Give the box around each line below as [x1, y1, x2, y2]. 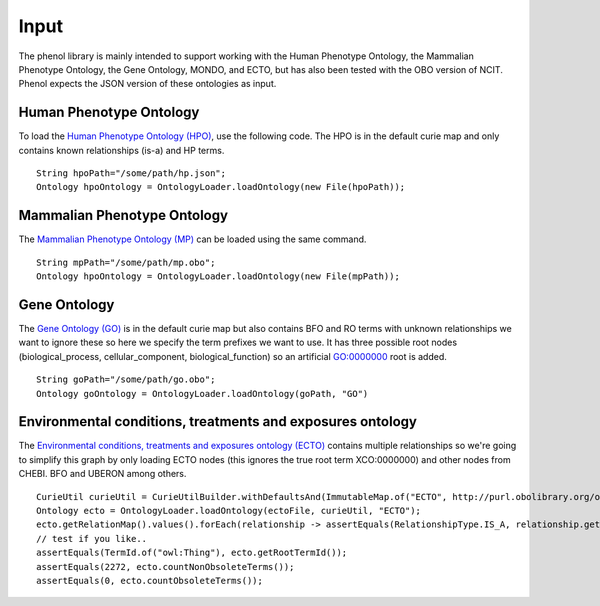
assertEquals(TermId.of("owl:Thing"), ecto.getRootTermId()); [36, 547, 348, 559]
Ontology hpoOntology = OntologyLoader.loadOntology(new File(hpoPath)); [36, 181, 406, 193]
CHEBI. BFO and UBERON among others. [18, 468, 187, 480]
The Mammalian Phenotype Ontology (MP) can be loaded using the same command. [18, 233, 367, 245]
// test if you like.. [36, 533, 148, 544]
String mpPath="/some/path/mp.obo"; [36, 256, 216, 268]
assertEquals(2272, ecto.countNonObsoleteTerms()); [36, 561, 295, 572]
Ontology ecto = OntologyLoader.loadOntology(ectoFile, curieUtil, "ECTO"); [36, 505, 422, 517]
